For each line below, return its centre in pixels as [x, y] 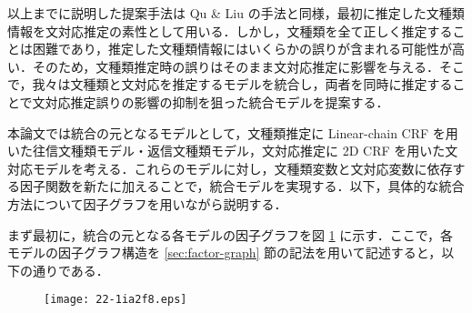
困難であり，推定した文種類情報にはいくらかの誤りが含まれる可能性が [242, 49]
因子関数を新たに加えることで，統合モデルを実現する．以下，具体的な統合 [242, 186]
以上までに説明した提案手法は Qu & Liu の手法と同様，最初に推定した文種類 [236, 13]
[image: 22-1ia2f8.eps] [115, 300]
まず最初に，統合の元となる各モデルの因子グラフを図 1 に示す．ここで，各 [231, 234]
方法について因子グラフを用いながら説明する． [147, 203]
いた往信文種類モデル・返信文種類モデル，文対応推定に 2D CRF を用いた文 [233, 151]
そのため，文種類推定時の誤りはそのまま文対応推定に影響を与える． [236, 66]
